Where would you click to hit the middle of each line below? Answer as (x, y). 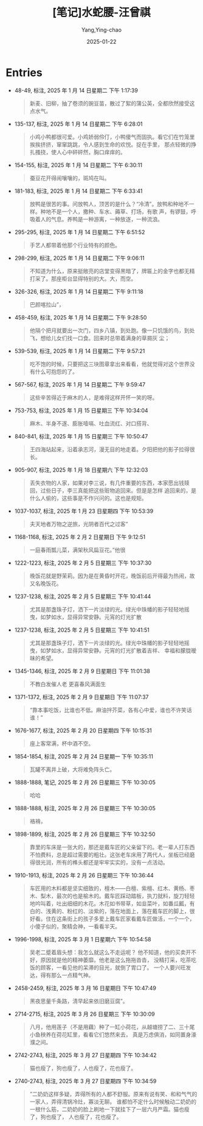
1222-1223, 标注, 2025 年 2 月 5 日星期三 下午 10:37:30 (83, 563)
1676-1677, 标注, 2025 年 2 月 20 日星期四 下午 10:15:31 (83, 730)
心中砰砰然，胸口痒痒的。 (94, 152)
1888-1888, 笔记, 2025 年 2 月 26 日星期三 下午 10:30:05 (85, 782)
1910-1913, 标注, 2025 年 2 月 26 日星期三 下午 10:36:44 (84, 875)
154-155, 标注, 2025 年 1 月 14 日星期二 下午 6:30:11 (78, 165)
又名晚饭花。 (46, 583)
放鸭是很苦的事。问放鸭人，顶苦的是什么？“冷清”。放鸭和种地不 (109, 204)
